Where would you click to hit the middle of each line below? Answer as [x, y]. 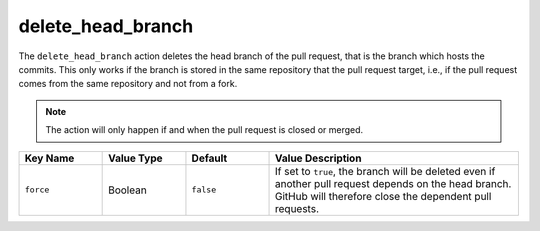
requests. [297, 208]
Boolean [127, 190]
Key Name [49, 158]
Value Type [135, 158]
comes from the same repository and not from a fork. [128, 84]
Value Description [318, 158]
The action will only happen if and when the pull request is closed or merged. [204, 130]
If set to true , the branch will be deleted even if [385, 171]
